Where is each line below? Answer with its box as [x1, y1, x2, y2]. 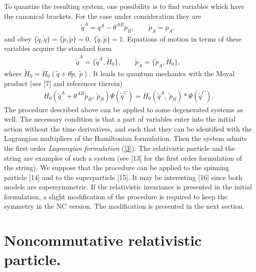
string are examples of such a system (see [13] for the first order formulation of [4, 152, 242, 163]
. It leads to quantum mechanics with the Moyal [88, 68, 235, 78]
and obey [4, 33, 32, 44]
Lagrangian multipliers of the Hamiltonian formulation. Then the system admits [4, 133, 247, 143]
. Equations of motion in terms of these [123, 33, 242, 44]
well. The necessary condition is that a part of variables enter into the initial [4, 114, 236, 124]
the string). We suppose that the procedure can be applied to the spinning [4, 162, 229, 173]
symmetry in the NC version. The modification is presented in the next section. [4, 201, 245, 211]
